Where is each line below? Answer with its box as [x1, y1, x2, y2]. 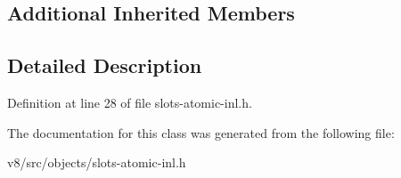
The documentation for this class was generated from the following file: [7, 123, 395, 142]
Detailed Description [7, 52, 202, 79]
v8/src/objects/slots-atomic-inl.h [7, 153, 186, 172]
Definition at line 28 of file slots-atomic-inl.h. [7, 93, 252, 111]
